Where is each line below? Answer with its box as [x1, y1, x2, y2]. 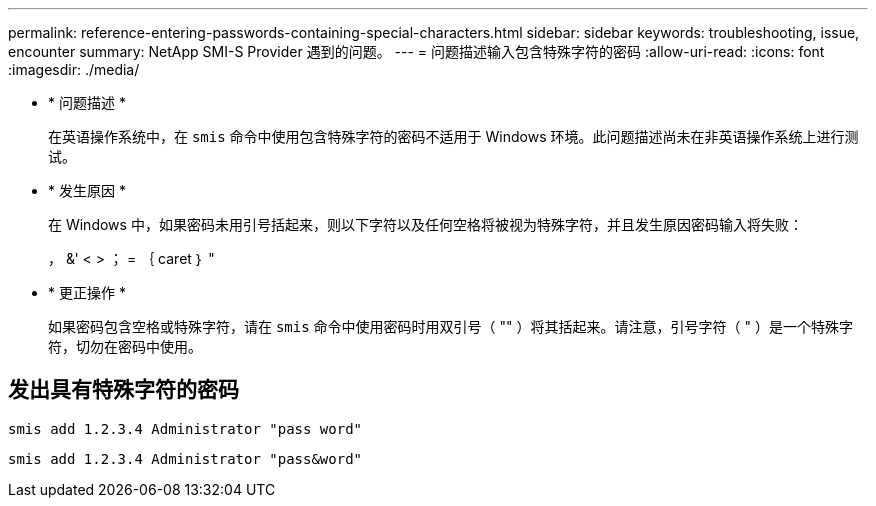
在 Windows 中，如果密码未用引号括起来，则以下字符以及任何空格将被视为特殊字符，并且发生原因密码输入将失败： [48, 216, 803, 233]
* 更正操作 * [48, 284, 126, 301]
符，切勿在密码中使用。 [48, 338, 202, 355]
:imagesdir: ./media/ [8, 61, 140, 78]
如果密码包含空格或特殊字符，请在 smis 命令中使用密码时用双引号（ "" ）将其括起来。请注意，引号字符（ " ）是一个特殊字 [48, 318, 853, 335]
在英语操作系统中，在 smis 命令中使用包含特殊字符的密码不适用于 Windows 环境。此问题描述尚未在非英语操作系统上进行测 [48, 128, 859, 145]
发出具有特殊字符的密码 [8, 377, 239, 403]
